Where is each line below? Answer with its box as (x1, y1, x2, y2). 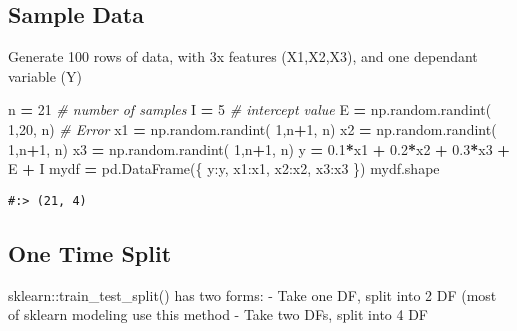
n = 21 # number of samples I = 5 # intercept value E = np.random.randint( (8, 99, 492, 120)
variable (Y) (8, 65, 82, 86)
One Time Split (8, 237, 172, 268)
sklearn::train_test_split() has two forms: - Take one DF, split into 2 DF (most (8, 284, 497, 305)
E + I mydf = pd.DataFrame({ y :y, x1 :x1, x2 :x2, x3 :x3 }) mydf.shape (8, 158, 440, 179)
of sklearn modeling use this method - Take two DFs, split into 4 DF (8, 304, 429, 325)
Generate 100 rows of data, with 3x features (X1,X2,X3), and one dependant (8, 46, 478, 67)
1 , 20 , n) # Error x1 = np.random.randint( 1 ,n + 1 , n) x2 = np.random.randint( (8, 118, 497, 139)
